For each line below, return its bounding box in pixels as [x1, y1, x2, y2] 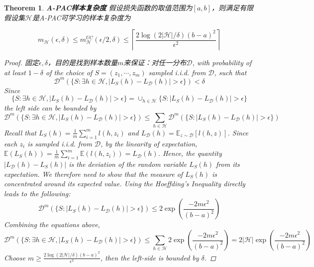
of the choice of [46, 67, 93, 77]
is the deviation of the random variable [69, 159, 187, 169]
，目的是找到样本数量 [48, 57, 118, 68]
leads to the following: [4, 188, 71, 198]
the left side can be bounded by [4, 102, 97, 113]
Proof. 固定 [4, 57, 39, 68]
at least [4, 67, 26, 77]
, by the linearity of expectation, [101, 138, 198, 148]
